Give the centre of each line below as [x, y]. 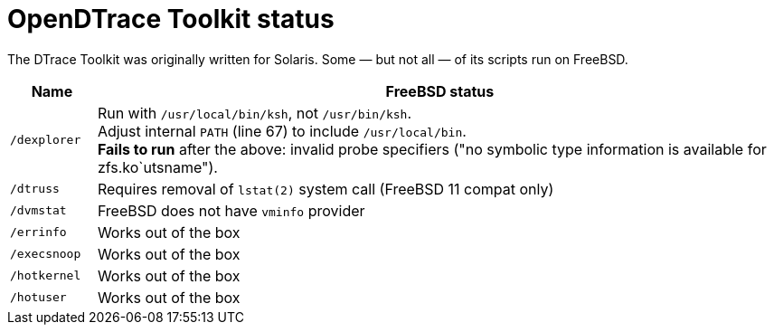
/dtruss [35, 189]
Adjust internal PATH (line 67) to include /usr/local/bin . [282, 131]
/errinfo [38, 232]
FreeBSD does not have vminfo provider [231, 210]
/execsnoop [46, 254]
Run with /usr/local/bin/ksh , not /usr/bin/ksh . [255, 113]
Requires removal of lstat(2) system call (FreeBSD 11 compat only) [326, 189]
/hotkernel [46, 276]
